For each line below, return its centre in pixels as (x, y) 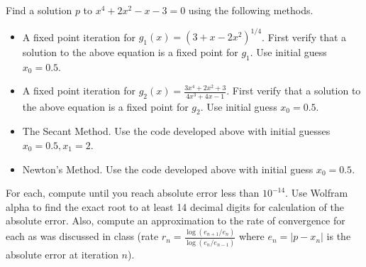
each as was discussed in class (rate (82, 236)
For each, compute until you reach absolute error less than (133, 193)
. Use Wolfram (317, 193)
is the (339, 236)
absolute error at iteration (62, 254)
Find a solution (39, 10)
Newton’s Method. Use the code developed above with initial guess (168, 169)
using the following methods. (251, 10)
